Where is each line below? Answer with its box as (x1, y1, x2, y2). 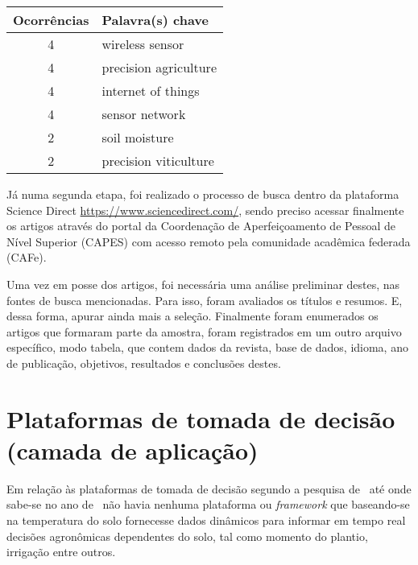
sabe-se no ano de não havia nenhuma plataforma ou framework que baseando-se (6, 496, 410, 513)
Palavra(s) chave (101, 10, 209, 29)
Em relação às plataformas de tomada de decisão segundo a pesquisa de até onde (6, 480, 412, 497)
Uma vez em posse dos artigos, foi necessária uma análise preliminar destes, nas (6, 275, 400, 292)
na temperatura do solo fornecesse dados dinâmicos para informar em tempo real (6, 512, 406, 529)
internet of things (101, 81, 200, 100)
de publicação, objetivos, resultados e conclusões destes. (6, 354, 281, 371)
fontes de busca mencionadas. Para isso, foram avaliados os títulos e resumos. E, (6, 291, 403, 308)
